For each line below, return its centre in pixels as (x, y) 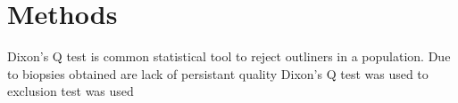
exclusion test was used (71, 91)
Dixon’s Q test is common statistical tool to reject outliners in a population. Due (229, 56)
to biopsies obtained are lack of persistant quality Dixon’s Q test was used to (218, 73)
